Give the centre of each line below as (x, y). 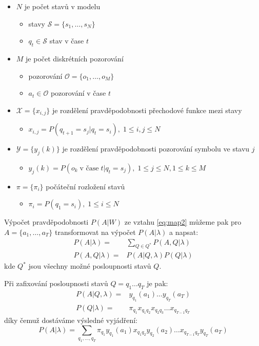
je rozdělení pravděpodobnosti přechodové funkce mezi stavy (147, 110)
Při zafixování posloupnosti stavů (56, 283)
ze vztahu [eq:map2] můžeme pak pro (183, 222)
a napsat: (184, 232)
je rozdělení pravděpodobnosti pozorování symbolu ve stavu (156, 149)
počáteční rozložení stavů (85, 186)
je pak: (157, 283)
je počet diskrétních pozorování (75, 58)
